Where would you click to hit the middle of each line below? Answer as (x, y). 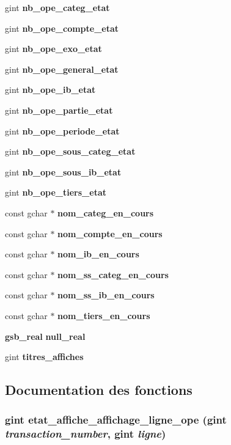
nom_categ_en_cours (106, 212)
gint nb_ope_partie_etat (59, 110)
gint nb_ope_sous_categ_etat (70, 151)
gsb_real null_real (45, 336)
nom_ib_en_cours (98, 254)
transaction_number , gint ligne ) (86, 434)
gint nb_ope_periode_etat (62, 131)
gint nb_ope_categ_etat (57, 7)
